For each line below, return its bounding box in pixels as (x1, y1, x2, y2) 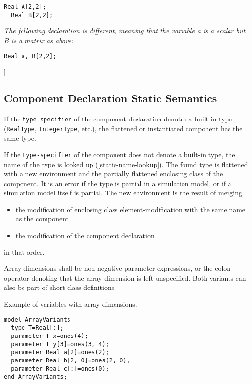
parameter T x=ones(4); (11, 332, 88, 339)
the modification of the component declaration (15, 230, 155, 240)
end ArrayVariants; (4, 373, 67, 381)
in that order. (4, 246, 45, 257)
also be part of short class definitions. (4, 282, 116, 292)
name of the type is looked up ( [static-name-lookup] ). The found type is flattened (4, 159, 248, 169)
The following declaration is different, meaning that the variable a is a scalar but (4, 25, 246, 36)
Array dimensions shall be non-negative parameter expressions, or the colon (4, 263, 231, 273)
